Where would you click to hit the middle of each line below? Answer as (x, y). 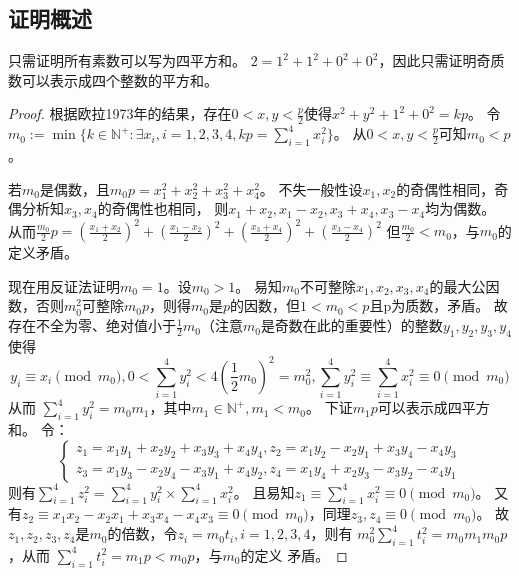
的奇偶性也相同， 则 (163, 208)
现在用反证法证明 (64, 285)
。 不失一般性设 (311, 188)
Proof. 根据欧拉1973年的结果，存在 (120, 113)
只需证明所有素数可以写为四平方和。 (127, 60)
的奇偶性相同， (445, 188)
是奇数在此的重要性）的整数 (351, 325)
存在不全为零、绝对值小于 (92, 325)
